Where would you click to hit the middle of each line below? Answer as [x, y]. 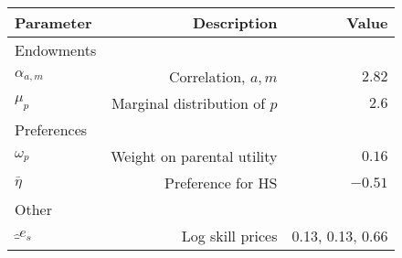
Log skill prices [229, 236]
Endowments [56, 50]
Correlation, [207, 76]
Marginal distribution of [188, 103]
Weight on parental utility [194, 156]
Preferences [51, 129]
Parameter [53, 22]
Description [235, 22]
